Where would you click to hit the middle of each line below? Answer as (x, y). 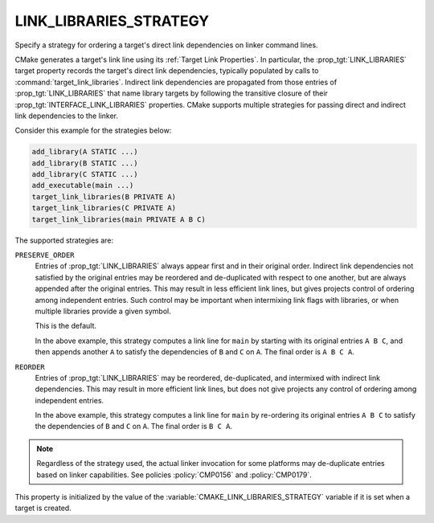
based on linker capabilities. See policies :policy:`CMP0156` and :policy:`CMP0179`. (174, 475)
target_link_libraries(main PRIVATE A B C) (119, 219)
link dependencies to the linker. (67, 116)
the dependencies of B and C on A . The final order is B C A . (134, 427)
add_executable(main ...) (83, 186)
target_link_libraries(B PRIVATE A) (104, 196)
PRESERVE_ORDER (45, 255)
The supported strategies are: (64, 240)
